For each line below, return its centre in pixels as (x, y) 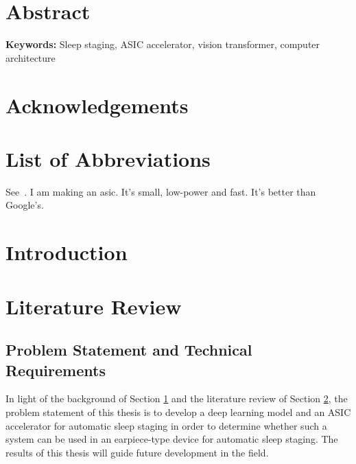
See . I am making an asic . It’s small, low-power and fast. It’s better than (161, 191)
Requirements (56, 370)
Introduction (67, 252)
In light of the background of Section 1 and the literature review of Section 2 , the (177, 398)
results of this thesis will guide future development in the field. (137, 452)
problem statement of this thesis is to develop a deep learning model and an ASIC (178, 411)
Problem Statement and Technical (129, 350)
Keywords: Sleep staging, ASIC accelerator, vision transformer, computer (163, 44)
